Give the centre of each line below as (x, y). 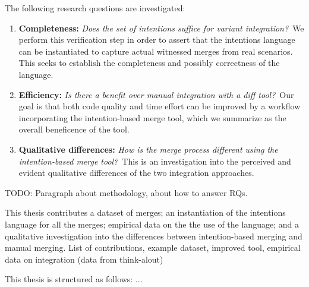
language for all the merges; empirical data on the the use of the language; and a (152, 224)
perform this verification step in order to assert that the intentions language (157, 40)
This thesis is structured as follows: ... (74, 279)
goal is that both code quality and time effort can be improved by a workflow (160, 106)
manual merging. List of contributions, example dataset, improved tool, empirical (153, 247)
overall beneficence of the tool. (74, 129)
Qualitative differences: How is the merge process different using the (148, 149)
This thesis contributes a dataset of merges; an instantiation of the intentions (145, 212)
